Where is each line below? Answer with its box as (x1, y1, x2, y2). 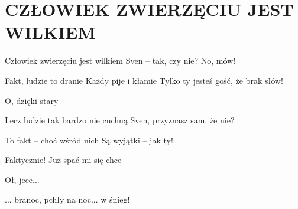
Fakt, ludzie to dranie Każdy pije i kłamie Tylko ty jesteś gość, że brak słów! (5, 74, 283, 86)
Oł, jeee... (5, 173, 40, 185)
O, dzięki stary (5, 94, 59, 106)
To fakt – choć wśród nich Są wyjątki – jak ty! (5, 133, 173, 146)
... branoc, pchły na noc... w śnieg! (5, 193, 130, 205)
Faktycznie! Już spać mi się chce (5, 154, 122, 166)
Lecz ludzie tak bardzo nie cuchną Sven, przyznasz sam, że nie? (5, 114, 235, 126)
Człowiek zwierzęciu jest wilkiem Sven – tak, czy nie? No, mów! (5, 54, 236, 67)
